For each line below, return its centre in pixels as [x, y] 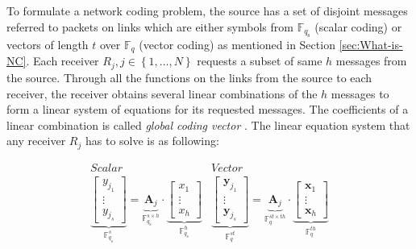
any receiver [36, 141]
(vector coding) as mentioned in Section [237, 44]
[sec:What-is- [371, 44]
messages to [360, 93]
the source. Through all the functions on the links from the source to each [189, 77]
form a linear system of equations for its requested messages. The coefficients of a [208, 109]
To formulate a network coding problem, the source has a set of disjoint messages [207, 10]
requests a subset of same [260, 61]
